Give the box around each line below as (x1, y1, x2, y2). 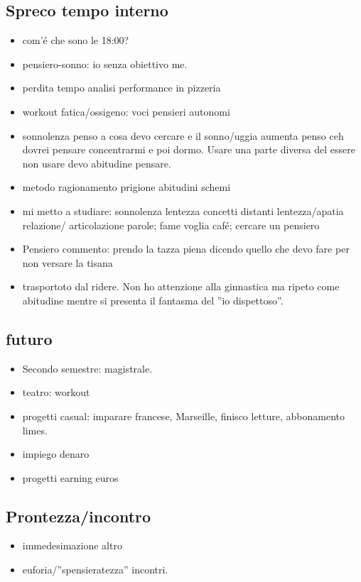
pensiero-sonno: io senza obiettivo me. (22, 56, 188, 71)
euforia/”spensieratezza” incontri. (22, 562, 168, 577)
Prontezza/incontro (6, 505, 151, 527)
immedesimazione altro (22, 538, 122, 553)
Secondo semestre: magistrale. (22, 361, 153, 375)
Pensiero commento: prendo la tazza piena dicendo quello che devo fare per (22, 241, 350, 256)
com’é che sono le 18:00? (22, 33, 129, 48)
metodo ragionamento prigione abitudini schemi (22, 180, 231, 194)
